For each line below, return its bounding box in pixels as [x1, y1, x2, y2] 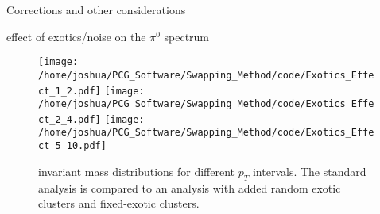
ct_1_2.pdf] [38, 85, 101, 97]
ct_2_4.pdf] [38, 113, 101, 125]
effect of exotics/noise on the [6, 28, 146, 44]
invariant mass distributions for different [38, 162, 235, 179]
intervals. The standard [252, 162, 366, 179]
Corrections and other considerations [6, 2, 186, 17]
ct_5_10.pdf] [38, 140, 107, 152]
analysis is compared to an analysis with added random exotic [38, 179, 341, 196]
